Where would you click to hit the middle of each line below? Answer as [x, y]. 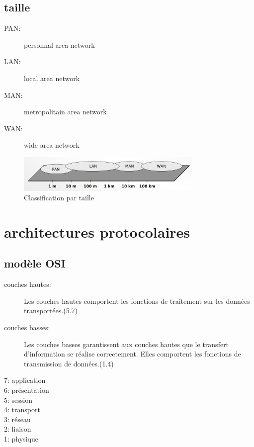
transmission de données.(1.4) [69, 363]
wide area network [52, 145]
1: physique [21, 439]
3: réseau [17, 419]
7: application [25, 380]
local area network [52, 78]
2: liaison [18, 429]
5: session [18, 400]
